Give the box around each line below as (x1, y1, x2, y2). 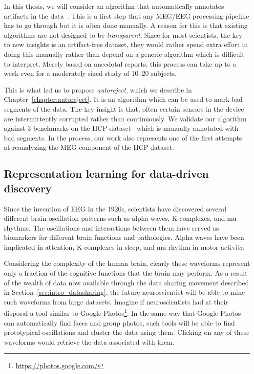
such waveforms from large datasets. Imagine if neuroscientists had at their (4, 296, 228, 306)
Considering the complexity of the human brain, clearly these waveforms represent (4, 258, 250, 268)
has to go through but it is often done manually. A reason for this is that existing (4, 20, 248, 30)
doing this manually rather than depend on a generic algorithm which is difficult (4, 48, 245, 59)
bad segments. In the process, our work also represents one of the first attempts (4, 132, 242, 142)
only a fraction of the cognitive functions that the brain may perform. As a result (4, 268, 248, 278)
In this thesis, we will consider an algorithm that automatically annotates (4, 1, 224, 11)
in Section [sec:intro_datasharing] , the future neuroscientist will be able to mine (4, 287, 245, 297)
